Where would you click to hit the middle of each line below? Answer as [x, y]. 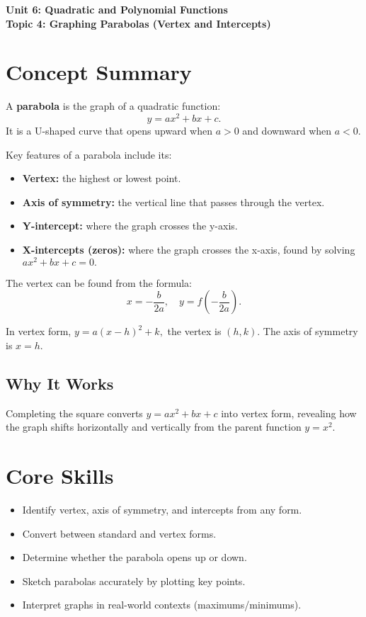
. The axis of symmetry [308, 331]
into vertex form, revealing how [289, 413]
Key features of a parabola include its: [89, 154]
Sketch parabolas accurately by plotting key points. [134, 581]
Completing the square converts [74, 413]
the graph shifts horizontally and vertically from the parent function [154, 427]
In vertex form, [39, 331]
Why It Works [60, 383]
